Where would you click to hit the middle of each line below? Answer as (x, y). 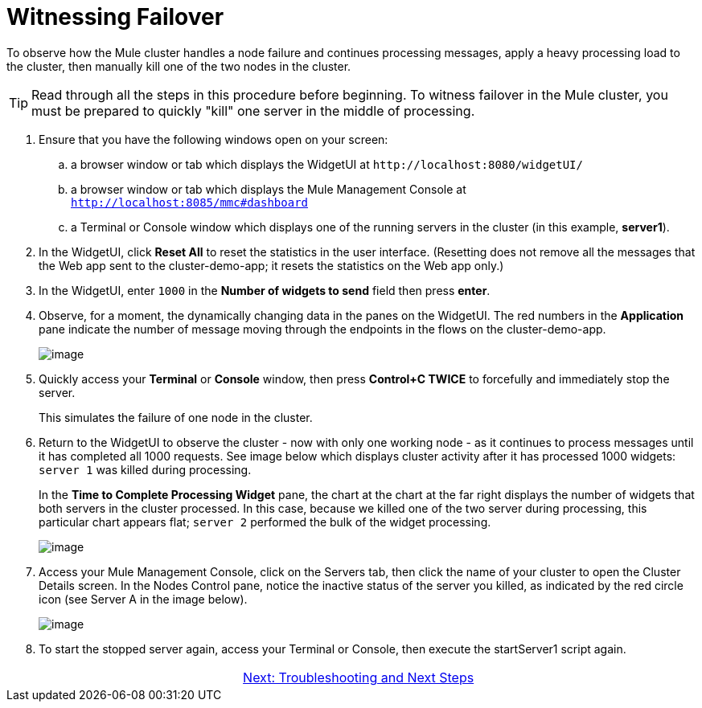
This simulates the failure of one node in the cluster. (176, 417)
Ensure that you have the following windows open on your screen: (213, 139)
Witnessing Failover (115, 17)
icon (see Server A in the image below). (143, 599)
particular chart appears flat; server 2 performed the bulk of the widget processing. (265, 522)
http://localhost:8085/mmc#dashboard (190, 202)
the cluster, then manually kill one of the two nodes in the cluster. (179, 66)
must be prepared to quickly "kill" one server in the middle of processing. (253, 110)
